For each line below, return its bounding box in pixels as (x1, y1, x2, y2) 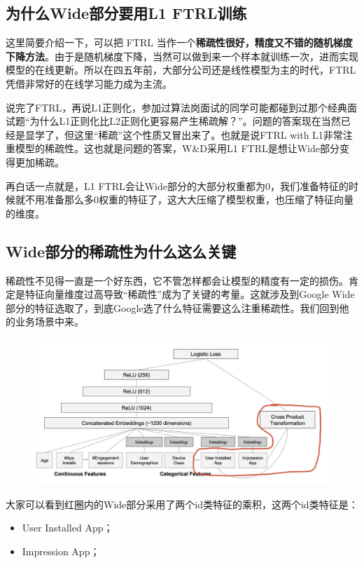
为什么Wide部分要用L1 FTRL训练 (6, 2, 247, 24)
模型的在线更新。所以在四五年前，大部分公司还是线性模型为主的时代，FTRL (6, 62, 356, 77)
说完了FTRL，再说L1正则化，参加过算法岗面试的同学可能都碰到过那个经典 (6, 100, 348, 114)
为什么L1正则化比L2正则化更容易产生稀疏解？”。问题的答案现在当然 (29, 114, 341, 128)
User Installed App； (22, 520, 113, 535)
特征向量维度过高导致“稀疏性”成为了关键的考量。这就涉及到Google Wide (24, 287, 355, 301)
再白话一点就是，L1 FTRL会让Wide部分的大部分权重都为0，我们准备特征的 (6, 178, 349, 193)
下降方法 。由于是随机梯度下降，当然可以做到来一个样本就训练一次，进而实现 (6, 48, 358, 63)
